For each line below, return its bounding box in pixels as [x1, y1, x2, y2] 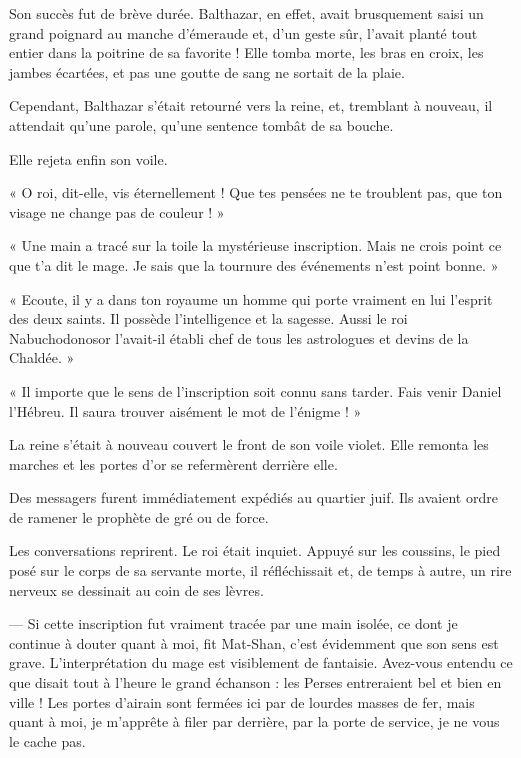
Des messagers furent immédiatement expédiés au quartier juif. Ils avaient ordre [9, 487, 498, 508]
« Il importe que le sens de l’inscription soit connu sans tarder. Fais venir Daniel [9, 380, 502, 401]
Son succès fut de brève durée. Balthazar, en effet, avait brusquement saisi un [9, 3, 484, 23]
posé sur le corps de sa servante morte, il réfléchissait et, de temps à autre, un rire [9, 560, 512, 581]
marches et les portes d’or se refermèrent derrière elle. [9, 453, 338, 474]
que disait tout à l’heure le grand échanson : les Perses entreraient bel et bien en [9, 672, 502, 693]
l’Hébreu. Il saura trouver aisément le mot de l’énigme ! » [9, 400, 362, 421]
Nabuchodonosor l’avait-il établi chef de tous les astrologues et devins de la [9, 327, 469, 348]
